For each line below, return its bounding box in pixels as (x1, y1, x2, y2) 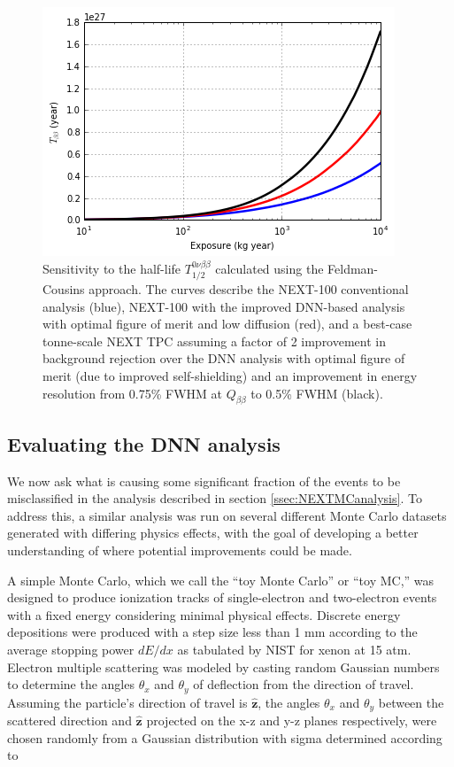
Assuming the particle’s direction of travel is (7, 693, 248, 711)
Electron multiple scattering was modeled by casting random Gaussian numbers (7, 657, 440, 676)
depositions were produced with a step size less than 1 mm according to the (7, 623, 418, 641)
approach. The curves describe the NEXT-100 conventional (88, 280, 409, 298)
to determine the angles (7, 675, 135, 693)
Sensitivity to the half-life (42, 259, 181, 277)
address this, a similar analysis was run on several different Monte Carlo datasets (7, 506, 447, 524)
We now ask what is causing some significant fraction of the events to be (7, 471, 401, 490)
